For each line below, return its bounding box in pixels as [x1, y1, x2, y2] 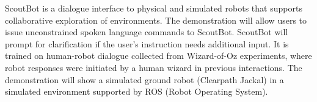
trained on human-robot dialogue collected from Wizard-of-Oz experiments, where [5, 49, 312, 62]
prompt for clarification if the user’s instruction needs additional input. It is [5, 37, 289, 50]
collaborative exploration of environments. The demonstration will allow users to [5, 13, 307, 26]
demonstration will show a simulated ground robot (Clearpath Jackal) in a [5, 73, 284, 86]
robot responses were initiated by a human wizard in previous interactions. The [5, 61, 302, 73]
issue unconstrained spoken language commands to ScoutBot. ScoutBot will [5, 25, 288, 38]
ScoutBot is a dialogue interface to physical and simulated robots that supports [5, 2, 302, 14]
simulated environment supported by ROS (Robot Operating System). [5, 85, 268, 98]
